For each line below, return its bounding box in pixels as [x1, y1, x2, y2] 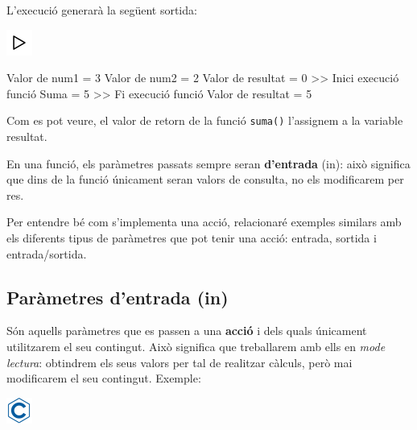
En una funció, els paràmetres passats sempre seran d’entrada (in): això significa [6, 155, 411, 172]
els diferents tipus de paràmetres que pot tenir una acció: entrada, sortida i [6, 229, 377, 246]
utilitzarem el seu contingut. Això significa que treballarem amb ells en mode [6, 337, 386, 354]
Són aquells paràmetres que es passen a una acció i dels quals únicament [6, 322, 367, 339]
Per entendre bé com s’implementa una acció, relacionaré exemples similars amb [6, 213, 402, 230]
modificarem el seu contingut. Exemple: [6, 370, 201, 387]
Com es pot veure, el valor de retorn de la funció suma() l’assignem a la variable [6, 112, 403, 129]
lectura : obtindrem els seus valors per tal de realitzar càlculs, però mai [6, 354, 353, 370]
